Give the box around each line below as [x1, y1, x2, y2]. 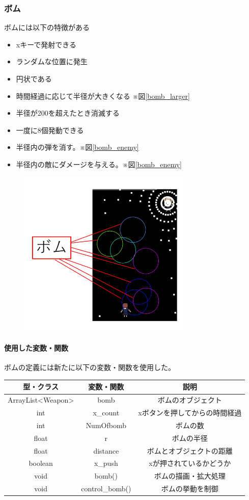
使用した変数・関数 [4, 343, 68, 353]
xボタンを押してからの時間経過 [138, 407, 242, 418]
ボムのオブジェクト [157, 394, 222, 405]
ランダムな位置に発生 [16, 56, 88, 67]
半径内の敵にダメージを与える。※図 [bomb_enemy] [16, 159, 182, 169]
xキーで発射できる [16, 39, 77, 49]
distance [93, 445, 119, 456]
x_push [94, 458, 118, 468]
